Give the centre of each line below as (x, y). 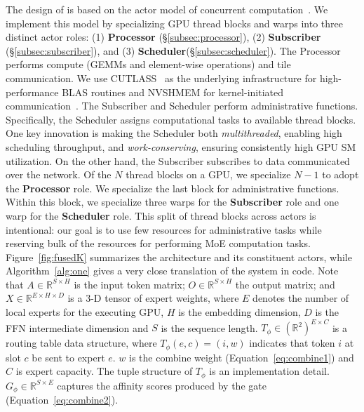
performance (32, 92)
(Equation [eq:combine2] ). (62, 400)
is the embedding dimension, (240, 312)
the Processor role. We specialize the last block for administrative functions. (173, 188)
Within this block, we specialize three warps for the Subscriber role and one (173, 202)
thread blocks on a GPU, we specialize (208, 174)
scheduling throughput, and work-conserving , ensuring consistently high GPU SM (181, 146)
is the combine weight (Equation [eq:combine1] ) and (242, 357)
